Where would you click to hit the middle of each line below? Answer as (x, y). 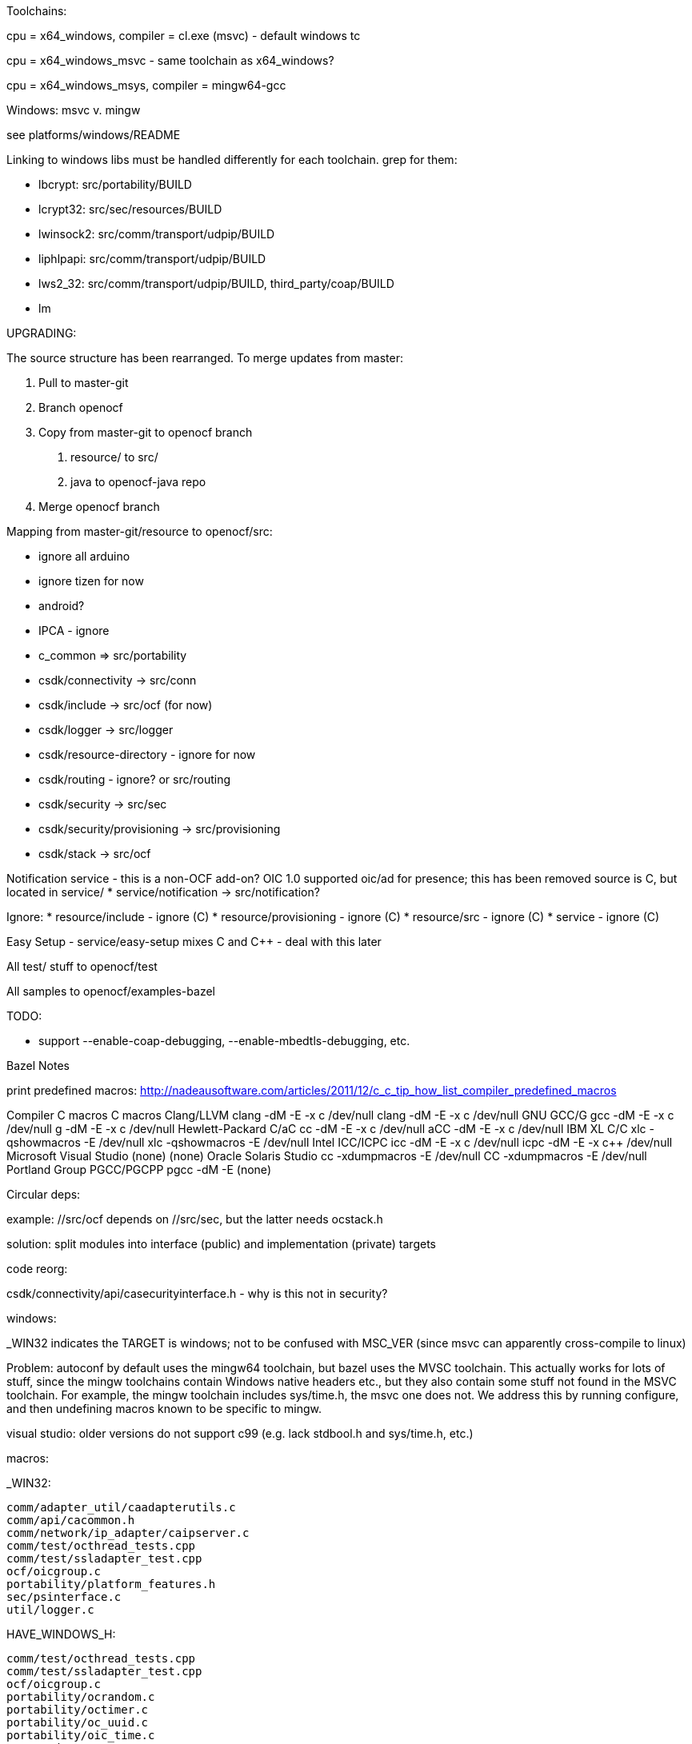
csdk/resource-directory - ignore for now (147, 754)
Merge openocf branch (99, 507)
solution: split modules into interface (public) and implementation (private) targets (221, 1244)
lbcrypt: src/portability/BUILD (115, 184)
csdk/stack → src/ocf (95, 854)
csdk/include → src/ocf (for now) (126, 705)
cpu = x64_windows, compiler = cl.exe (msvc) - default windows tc (184, 36)
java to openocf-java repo (138, 482)
